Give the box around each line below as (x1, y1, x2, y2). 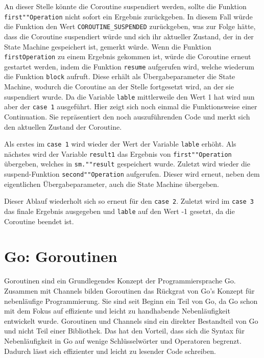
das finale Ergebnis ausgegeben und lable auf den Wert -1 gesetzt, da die (4, 206, 235, 217)
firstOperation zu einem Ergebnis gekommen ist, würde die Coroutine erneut (4, 51, 251, 62)
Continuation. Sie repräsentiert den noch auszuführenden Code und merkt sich (4, 111, 250, 122)
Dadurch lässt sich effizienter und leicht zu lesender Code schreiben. (4, 345, 216, 356)
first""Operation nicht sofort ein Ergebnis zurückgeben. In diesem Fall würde (4, 11, 253, 21)
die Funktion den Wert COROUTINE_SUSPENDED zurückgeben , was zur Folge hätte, (4, 21, 256, 32)
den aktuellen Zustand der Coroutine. (4, 121, 122, 132)
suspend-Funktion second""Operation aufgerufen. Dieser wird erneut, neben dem (4, 169, 260, 179)
